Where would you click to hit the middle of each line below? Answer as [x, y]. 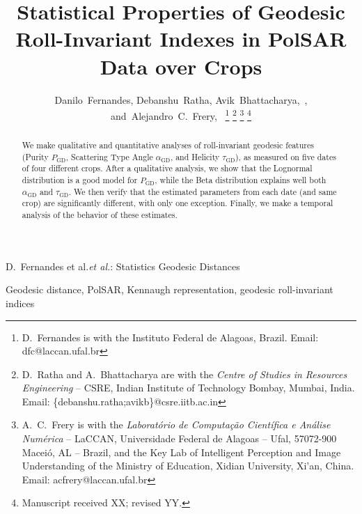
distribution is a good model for [80, 180]
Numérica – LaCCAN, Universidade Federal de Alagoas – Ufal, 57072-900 [179, 438]
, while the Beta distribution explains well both [241, 180]
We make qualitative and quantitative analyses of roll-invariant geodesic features [168, 145]
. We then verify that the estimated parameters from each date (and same [203, 191]
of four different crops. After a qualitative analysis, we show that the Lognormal [167, 168]
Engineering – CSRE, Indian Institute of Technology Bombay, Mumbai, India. [188, 388]
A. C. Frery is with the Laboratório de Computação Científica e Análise [176, 425]
